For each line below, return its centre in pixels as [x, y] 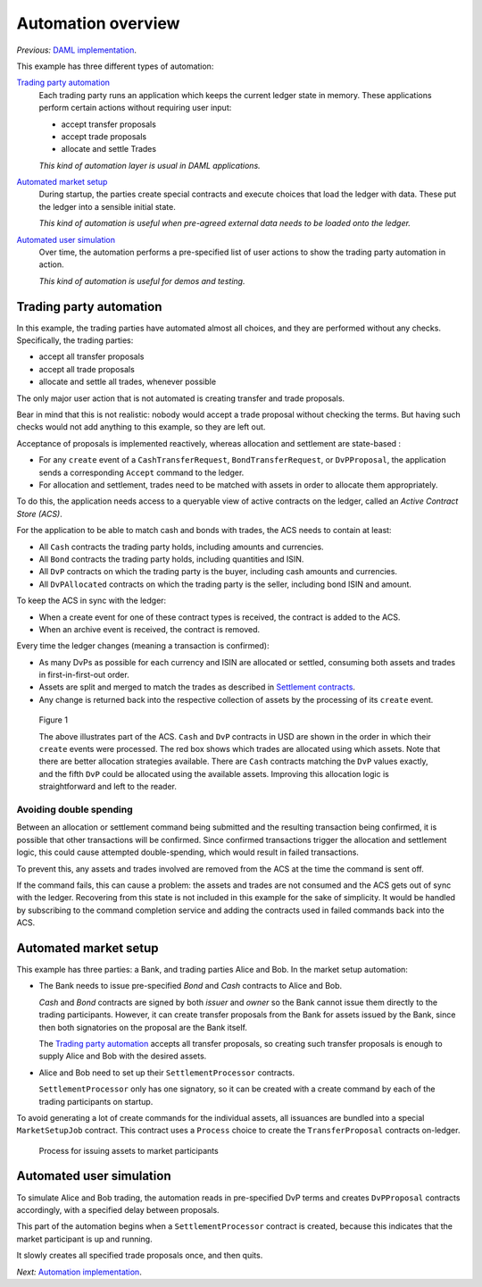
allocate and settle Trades [108, 149]
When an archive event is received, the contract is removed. [150, 629]
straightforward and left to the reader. [108, 787]
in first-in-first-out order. [84, 675]
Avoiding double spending [75, 809]
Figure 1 [54, 720]
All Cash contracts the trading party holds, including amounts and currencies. [182, 547]
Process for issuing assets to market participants [129, 1150]
